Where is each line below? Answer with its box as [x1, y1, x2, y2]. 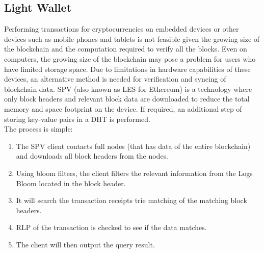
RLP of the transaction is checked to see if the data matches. [16, 222, 207, 233]
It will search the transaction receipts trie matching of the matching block [16, 195, 247, 206]
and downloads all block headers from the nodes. [16, 150, 169, 161]
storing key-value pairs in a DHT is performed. [4, 113, 150, 124]
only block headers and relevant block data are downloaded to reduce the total [4, 93, 250, 104]
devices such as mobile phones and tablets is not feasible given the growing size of [4, 33, 260, 44]
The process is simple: [4, 123, 73, 134]
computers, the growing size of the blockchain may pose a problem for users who [4, 53, 256, 64]
